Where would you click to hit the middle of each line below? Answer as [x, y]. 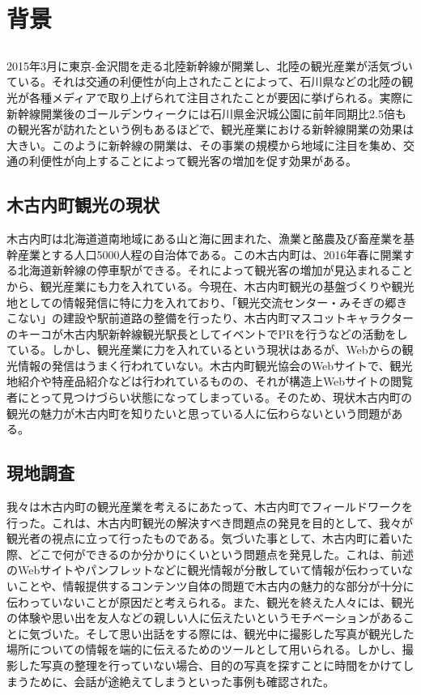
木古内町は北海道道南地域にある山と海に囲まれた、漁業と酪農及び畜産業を [205, 239]
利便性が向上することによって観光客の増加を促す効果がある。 [193, 161]
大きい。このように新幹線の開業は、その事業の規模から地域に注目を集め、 [205, 145]
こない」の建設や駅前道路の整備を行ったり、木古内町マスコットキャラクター [210, 318]
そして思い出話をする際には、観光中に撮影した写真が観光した [250, 633]
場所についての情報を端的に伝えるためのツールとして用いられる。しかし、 [204, 649]
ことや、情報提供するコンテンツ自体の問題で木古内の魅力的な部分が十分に [216, 586]
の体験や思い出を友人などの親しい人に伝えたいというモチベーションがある [205, 618]
